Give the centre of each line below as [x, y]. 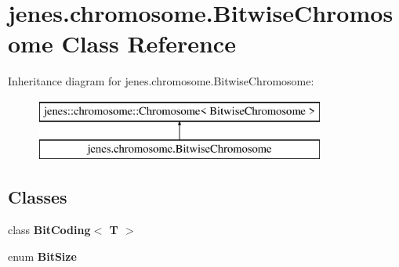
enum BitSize [42, 256]
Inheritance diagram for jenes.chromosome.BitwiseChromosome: [161, 81]
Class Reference [149, 43]
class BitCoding [49, 230]
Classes [38, 197]
